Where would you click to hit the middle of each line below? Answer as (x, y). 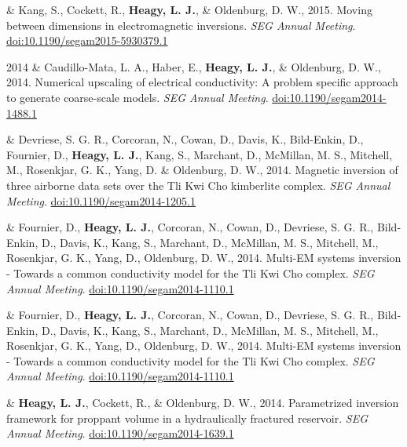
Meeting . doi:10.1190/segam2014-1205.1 (101, 200)
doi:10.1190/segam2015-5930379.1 (87, 40)
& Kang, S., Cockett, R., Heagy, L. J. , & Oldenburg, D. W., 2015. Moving (189, 9)
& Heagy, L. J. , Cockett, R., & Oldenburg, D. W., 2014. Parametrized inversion (203, 403)
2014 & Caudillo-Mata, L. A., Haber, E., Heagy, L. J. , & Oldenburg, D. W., (194, 66)
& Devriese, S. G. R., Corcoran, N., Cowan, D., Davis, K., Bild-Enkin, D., (185, 139)
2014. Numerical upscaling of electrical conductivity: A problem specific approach (202, 82)
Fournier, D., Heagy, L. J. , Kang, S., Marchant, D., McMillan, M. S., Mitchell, (200, 154)
